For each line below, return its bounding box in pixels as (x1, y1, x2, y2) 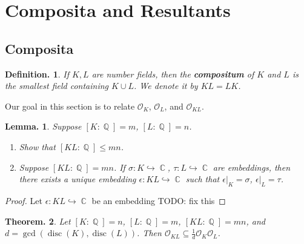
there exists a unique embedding (19, 173, 136, 185)
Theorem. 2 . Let (5, 214, 71, 227)
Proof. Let (5, 194, 42, 206)
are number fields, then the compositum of (91, 67, 254, 80)
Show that (19, 140, 56, 153)
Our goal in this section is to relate (5, 99, 135, 112)
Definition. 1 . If (5, 67, 69, 80)
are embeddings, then (213, 160, 291, 173)
